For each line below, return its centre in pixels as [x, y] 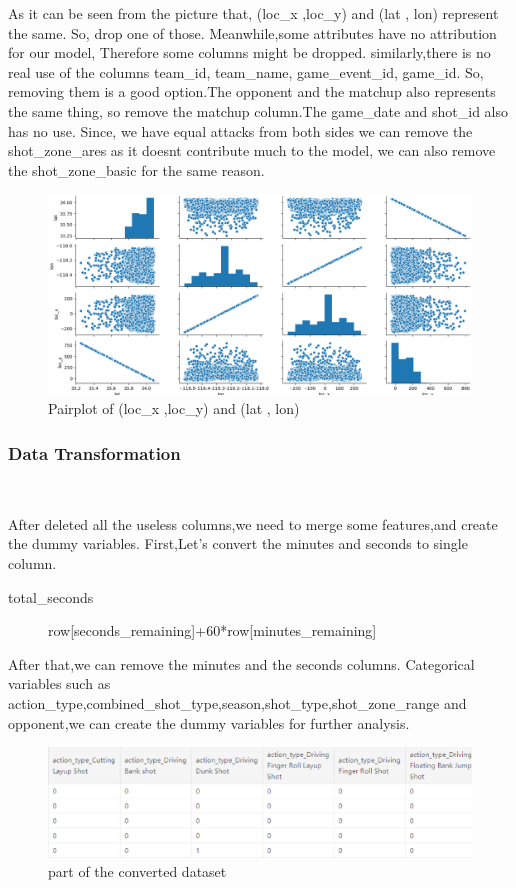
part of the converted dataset [137, 871]
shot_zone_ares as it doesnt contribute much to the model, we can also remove [252, 150]
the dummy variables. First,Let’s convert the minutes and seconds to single [238, 543]
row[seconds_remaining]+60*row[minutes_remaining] [212, 630]
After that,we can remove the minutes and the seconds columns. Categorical [241, 663]
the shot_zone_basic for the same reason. [136, 169]
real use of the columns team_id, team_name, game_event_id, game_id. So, [246, 71]
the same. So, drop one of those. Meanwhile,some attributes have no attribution [252, 32]
